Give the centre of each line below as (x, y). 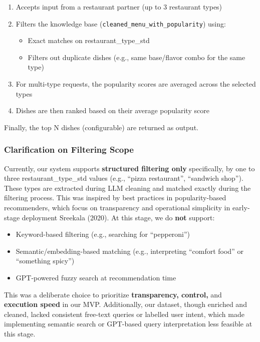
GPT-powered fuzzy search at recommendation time (96, 277)
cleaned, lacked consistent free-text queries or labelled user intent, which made (124, 314)
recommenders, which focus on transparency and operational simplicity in (117, 207)
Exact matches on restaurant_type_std (89, 40)
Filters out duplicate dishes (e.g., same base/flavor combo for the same (137, 57)
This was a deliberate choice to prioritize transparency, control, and (113, 294)
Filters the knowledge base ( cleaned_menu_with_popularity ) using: (121, 23)
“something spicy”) (45, 261)
